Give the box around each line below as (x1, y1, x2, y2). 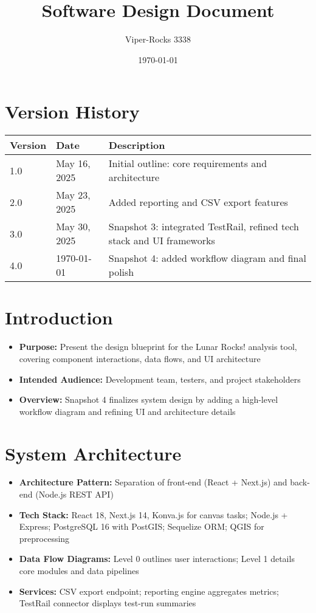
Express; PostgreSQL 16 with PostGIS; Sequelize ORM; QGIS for (19, 520, 264, 533)
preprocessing (19, 532, 70, 544)
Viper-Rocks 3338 (125, 33, 191, 46)
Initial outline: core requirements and (108, 156, 267, 171)
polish (108, 265, 134, 279)
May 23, (56, 188, 91, 202)
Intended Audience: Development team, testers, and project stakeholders (19, 372, 301, 385)
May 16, (56, 156, 91, 171)
